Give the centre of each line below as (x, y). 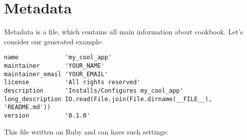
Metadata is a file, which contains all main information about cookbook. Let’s (124, 32)
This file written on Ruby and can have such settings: (86, 131)
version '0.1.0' (47, 115)
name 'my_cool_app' (58, 58)
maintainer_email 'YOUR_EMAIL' (56, 74)
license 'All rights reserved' (72, 82)
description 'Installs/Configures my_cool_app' (94, 90)
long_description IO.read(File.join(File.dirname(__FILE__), (108, 99)
